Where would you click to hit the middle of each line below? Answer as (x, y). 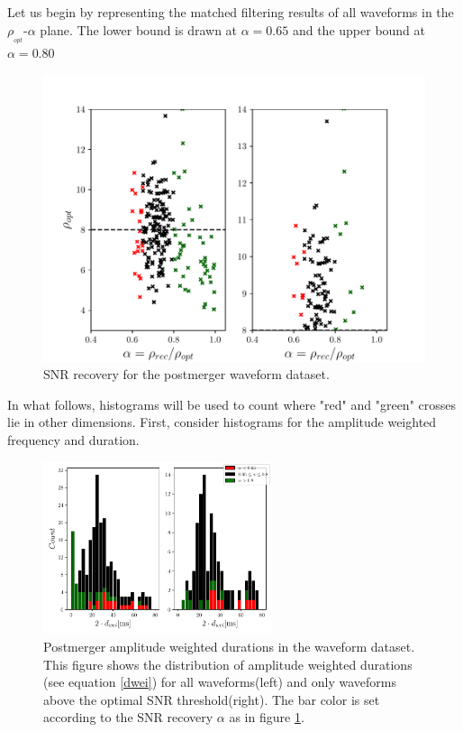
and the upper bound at (359, 29)
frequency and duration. (73, 440)
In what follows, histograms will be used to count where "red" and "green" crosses (232, 404)
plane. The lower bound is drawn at (139, 29)
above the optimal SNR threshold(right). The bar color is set (212, 699)
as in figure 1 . (267, 717)
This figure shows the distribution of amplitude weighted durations (228, 664)
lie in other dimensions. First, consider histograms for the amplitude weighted (222, 422)
